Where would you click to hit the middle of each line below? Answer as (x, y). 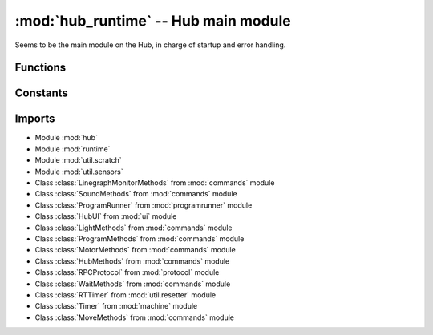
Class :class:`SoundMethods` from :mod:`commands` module (136, 194)
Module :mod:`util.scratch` (78, 160)
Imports (35, 119)
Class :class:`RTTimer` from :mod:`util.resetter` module (125, 295)
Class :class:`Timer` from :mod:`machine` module (116, 306)
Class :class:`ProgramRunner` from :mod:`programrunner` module (144, 205)
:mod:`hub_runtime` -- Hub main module (153, 21)
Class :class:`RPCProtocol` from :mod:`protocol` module (127, 272)
